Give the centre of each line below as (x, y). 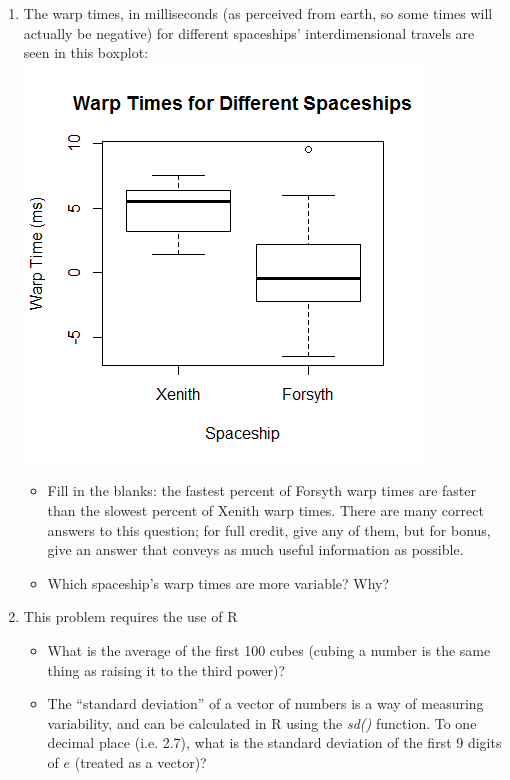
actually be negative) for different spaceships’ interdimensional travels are (249, 32)
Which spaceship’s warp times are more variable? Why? (218, 582)
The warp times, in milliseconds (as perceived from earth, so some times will (258, 13)
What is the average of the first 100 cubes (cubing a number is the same (269, 649)
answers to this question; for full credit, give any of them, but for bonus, (269, 529)
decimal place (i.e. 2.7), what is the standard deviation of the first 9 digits (274, 742)
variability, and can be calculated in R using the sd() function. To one (262, 722)
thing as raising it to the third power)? (166, 669)
